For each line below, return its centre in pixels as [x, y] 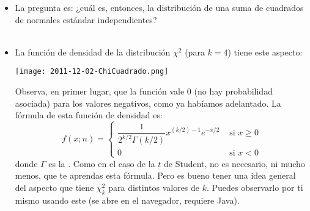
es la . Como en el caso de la [102, 163]
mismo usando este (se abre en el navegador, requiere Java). [127, 200]
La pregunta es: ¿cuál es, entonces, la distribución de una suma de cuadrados [159, 7]
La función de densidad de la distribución [93, 52]
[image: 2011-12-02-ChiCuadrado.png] [92, 72]
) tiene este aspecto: [265, 52]
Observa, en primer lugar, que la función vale [100, 91]
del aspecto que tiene [54, 187]
